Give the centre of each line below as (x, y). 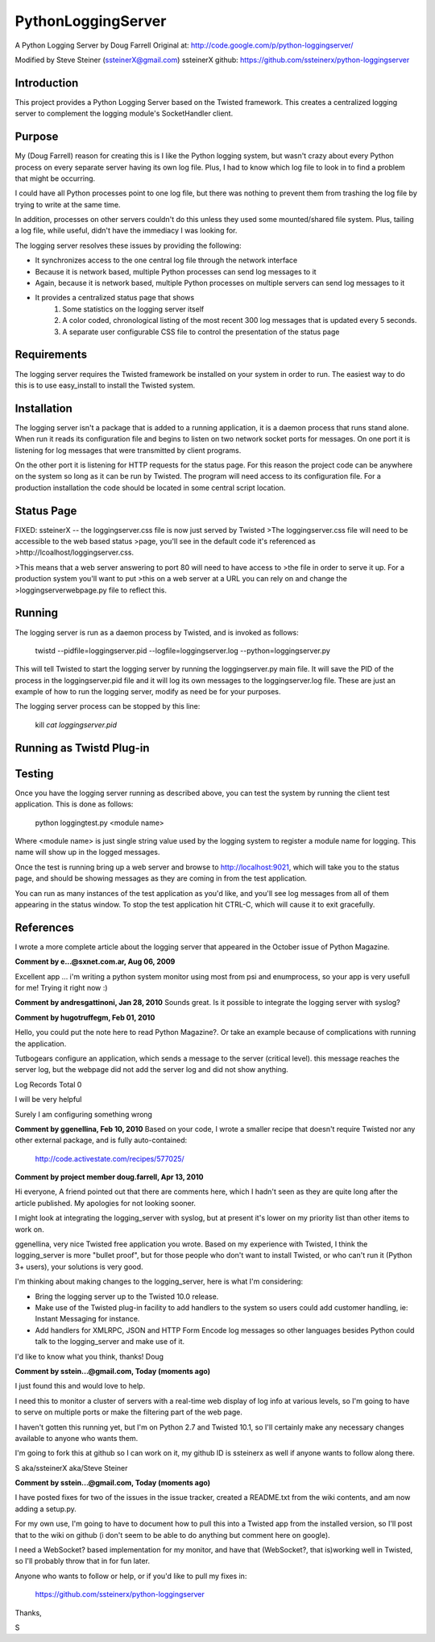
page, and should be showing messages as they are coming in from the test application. (161, 878)
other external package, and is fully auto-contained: (101, 1140)
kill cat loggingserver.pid (76, 725)
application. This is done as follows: (74, 804)
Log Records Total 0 (48, 1084)
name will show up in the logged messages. (87, 852)
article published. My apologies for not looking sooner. (106, 1203)
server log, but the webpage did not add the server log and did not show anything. (152, 1070)
